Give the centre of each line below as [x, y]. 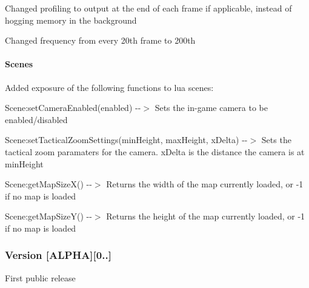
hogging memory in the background [71, 20]
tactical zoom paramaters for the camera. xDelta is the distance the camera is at [155, 151]
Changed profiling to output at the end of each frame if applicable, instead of [148, 8]
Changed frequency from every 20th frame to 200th [100, 40]
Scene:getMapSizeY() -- [48, 216]
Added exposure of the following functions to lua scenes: [109, 87]
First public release [40, 277]
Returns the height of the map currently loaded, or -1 [206, 216]
